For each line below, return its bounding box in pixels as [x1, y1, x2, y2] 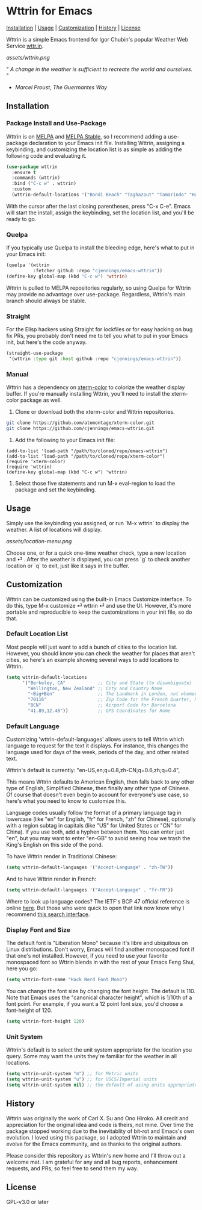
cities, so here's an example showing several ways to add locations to [6, 656, 179, 663]
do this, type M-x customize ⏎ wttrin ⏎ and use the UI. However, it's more [6, 602, 191, 609]
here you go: [6, 965, 38, 972]
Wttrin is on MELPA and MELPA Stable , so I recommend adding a [6, 133, 167, 140]
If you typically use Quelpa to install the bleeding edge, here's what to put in [6, 244, 195, 251]
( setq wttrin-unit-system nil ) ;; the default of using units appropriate [6, 1082, 198, 1088]
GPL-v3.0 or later [6, 1198, 49, 1205]
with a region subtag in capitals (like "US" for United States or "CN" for [6, 822, 182, 829]
